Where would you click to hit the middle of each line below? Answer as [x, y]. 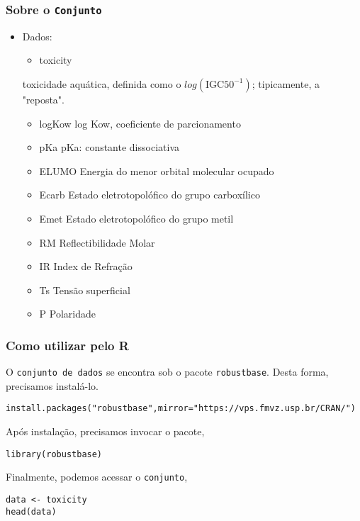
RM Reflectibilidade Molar [97, 242]
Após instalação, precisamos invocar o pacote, [105, 431]
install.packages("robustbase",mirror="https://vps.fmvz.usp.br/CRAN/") [181, 409]
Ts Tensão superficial [85, 290]
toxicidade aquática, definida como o [102, 83]
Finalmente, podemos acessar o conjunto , [97, 477]
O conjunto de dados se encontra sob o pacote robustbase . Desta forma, [167, 372]
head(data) [31, 511]
